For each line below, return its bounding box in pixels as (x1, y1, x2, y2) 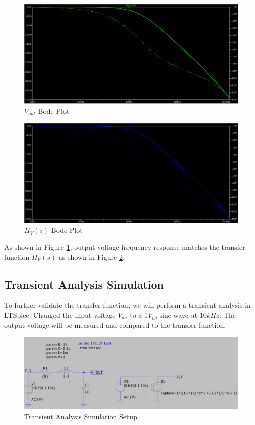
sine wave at (159, 310, 198, 320)
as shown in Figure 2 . (58, 251, 125, 262)
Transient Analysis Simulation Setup (24, 411, 137, 421)
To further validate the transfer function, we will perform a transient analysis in (4, 300, 251, 310)
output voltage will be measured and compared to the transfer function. (4, 320, 226, 330)
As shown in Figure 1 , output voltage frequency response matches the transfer (4, 242, 245, 252)
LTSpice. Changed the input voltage (4, 310, 116, 320)
